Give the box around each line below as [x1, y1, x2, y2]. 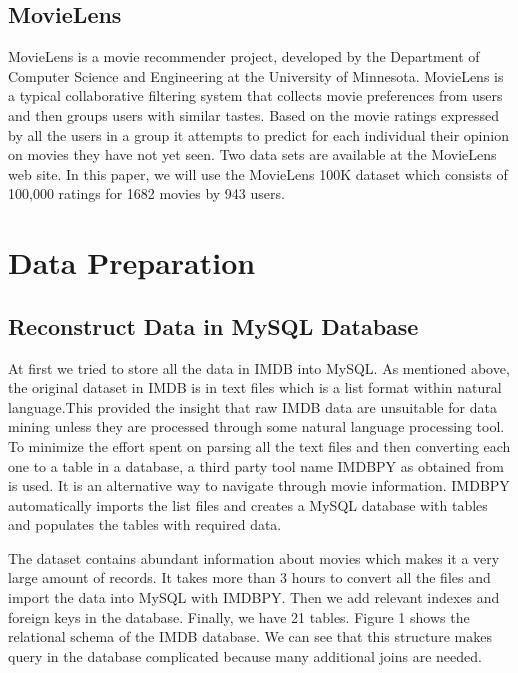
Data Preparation [8, 242, 256, 283]
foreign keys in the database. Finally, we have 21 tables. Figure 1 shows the [8, 606, 470, 627]
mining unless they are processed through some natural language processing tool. [8, 416, 505, 437]
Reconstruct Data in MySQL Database [8, 310, 419, 341]
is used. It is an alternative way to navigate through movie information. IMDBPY [8, 475, 510, 496]
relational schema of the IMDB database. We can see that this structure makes [8, 626, 492, 647]
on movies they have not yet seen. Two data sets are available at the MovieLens [8, 144, 497, 165]
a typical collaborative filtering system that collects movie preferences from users [8, 85, 503, 106]
